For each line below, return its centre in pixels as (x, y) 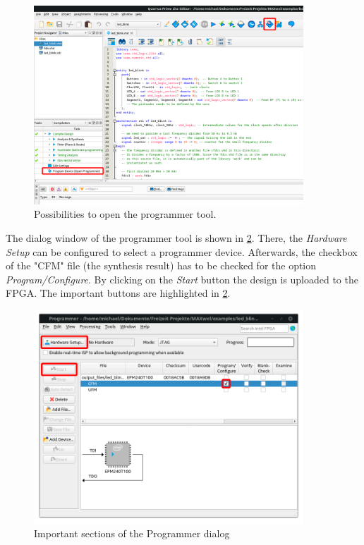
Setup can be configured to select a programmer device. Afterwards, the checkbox (182, 251)
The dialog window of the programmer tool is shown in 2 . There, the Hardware (176, 237)
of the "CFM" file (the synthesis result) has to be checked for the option (161, 265)
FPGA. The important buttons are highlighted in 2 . (118, 293)
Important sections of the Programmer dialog (132, 533)
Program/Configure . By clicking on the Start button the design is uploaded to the (182, 279)
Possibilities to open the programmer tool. (125, 214)
